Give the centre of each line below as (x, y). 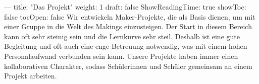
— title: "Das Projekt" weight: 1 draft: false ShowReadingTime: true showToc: (125, 7)
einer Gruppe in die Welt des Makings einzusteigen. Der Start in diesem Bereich (128, 26)
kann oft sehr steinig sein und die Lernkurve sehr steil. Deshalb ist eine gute (122, 36)
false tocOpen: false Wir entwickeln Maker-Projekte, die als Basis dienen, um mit (130, 16)
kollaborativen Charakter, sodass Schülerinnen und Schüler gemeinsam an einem (128, 66)
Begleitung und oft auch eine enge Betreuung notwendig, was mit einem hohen (126, 46)
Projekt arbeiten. (31, 76)
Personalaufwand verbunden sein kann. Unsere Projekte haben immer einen (121, 56)
